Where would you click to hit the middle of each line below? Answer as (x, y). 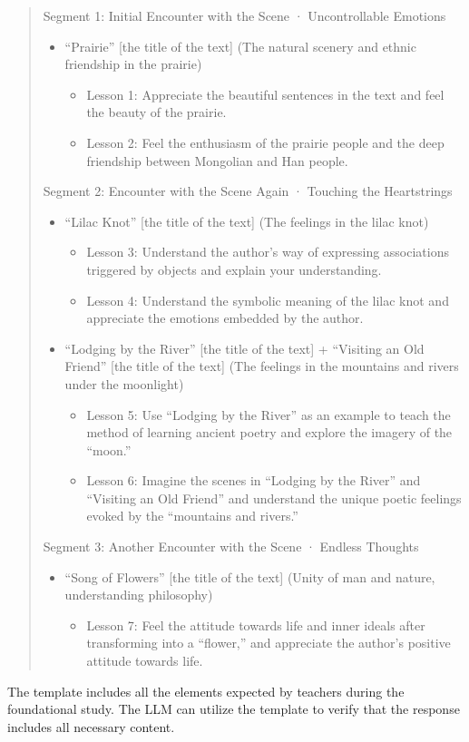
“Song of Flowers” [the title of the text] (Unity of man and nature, (250, 576)
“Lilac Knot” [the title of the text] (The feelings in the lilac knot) (247, 221)
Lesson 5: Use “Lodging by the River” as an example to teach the (269, 414)
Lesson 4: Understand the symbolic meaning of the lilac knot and (268, 300)
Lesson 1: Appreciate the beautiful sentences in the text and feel (265, 94)
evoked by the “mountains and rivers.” (192, 516)
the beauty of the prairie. (156, 112)
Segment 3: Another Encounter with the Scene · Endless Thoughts (231, 547)
